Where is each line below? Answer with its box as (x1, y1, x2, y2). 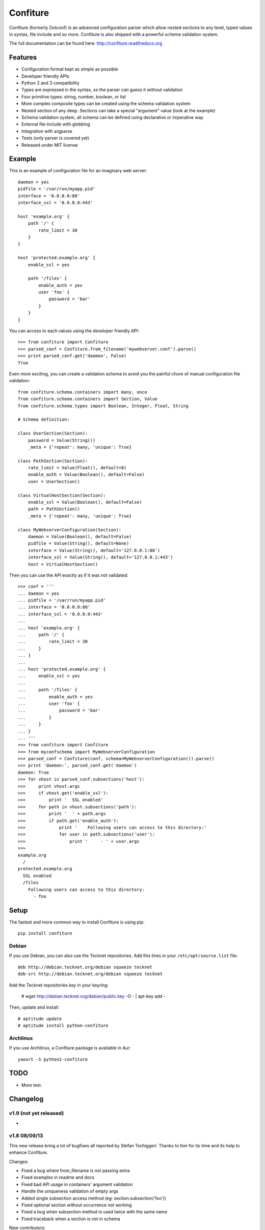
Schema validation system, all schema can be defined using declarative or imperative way (21, 114, 204, 120)
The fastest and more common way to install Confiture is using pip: (9, 919, 145, 925)
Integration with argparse (21, 128, 73, 134)
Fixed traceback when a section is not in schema (21, 1216, 120, 1222)
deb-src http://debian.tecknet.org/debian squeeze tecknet (18, 971, 163, 977)
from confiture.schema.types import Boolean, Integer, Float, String (18, 403, 189, 408)
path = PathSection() (27, 506, 80, 512)
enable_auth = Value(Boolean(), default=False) (27, 472, 145, 477)
